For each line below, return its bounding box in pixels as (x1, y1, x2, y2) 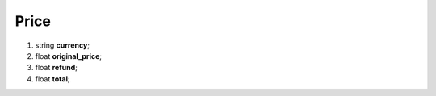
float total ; (35, 73, 70, 84)
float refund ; (35, 63, 78, 73)
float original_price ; (35, 51, 103, 61)
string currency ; (35, 40, 90, 50)
